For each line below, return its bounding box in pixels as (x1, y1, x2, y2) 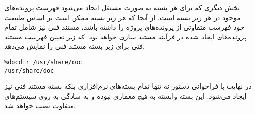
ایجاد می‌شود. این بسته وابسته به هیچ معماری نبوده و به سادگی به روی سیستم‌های (4, 90, 247, 101)
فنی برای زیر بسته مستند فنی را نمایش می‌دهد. (4, 41, 145, 51)
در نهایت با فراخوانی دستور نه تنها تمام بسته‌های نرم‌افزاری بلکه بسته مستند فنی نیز (4, 81, 252, 91)
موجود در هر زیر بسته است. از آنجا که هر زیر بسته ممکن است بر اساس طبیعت (4, 12, 241, 22)
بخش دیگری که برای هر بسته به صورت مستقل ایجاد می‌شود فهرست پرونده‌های (4, 2, 240, 12)
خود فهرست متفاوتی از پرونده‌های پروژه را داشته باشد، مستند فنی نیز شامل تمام (4, 22, 245, 32)
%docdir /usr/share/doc (4, 58, 82, 66)
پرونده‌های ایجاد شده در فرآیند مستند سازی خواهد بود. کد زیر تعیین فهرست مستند (4, 31, 247, 41)
